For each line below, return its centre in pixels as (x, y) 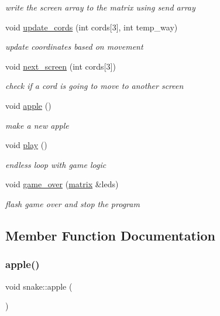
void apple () (28, 105)
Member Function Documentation (111, 235)
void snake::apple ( (39, 286)
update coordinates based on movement (74, 47)
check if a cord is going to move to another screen (94, 86)
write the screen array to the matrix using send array (100, 7)
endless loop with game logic (56, 164)
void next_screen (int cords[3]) (61, 66)
